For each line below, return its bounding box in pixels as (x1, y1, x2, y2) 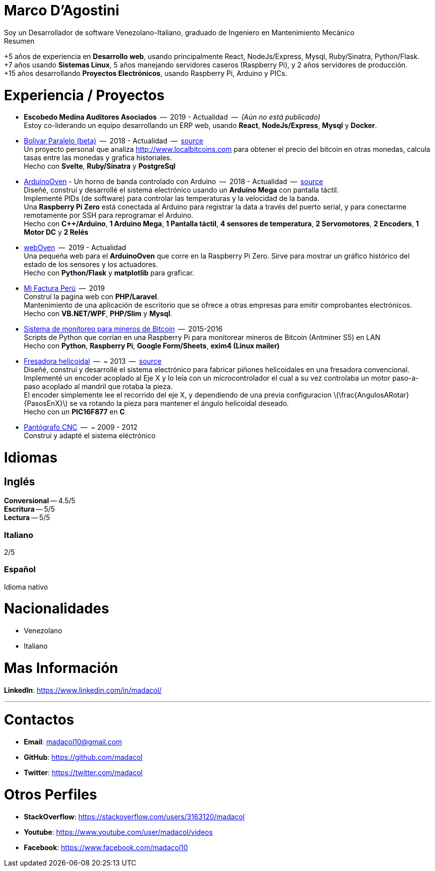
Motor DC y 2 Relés (24, 228, 88, 237)
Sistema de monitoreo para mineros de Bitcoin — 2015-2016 (24, 325, 223, 334)
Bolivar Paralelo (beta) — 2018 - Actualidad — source (24, 136, 204, 145)
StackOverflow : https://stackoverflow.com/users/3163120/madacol (24, 812, 245, 821)
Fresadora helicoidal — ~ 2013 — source (24, 357, 162, 366)
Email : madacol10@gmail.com (24, 737, 122, 746)
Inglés (4, 475, 35, 488)
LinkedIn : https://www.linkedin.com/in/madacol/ (4, 685, 162, 694)
